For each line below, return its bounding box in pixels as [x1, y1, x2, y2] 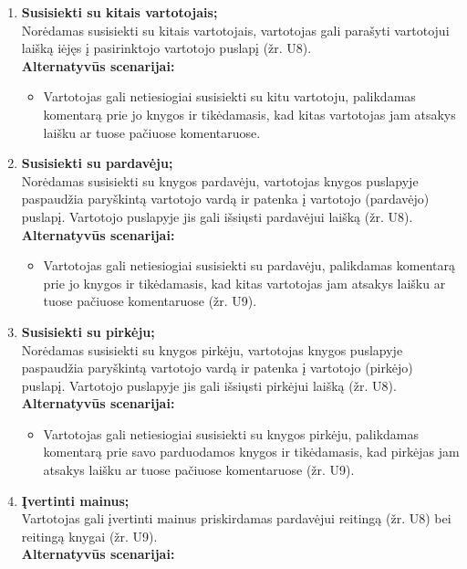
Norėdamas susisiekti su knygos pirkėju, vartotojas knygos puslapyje [21, 340, 403, 359]
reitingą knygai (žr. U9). [21, 526, 158, 545]
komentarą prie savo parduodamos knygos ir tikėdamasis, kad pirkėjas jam [43, 442, 460, 461]
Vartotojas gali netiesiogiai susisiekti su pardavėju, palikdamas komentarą [43, 256, 455, 275]
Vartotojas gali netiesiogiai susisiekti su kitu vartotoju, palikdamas [43, 87, 416, 106]
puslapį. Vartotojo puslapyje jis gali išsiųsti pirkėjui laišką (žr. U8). [21, 375, 397, 395]
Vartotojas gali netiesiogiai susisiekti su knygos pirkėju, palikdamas [43, 424, 419, 443]
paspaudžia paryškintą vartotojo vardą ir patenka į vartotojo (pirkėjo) [21, 358, 413, 377]
